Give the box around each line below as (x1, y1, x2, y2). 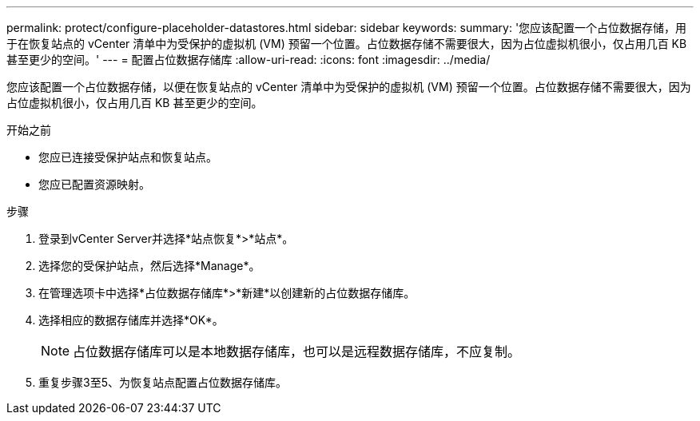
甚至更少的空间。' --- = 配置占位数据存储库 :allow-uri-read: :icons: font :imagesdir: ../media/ (6, 53, 491, 66)
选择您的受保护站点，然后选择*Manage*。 (38, 259, 261, 272)
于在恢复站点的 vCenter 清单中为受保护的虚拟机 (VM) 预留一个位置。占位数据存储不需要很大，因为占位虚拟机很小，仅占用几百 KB (6, 37, 687, 50)
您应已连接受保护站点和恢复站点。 (38, 150, 217, 164)
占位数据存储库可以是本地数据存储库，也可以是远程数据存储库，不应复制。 (73, 344, 521, 359)
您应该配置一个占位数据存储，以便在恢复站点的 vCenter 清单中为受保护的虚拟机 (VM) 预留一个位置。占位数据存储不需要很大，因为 (6, 80, 691, 93)
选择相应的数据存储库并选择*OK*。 (38, 313, 224, 327)
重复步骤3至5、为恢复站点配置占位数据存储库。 (38, 375, 287, 389)
